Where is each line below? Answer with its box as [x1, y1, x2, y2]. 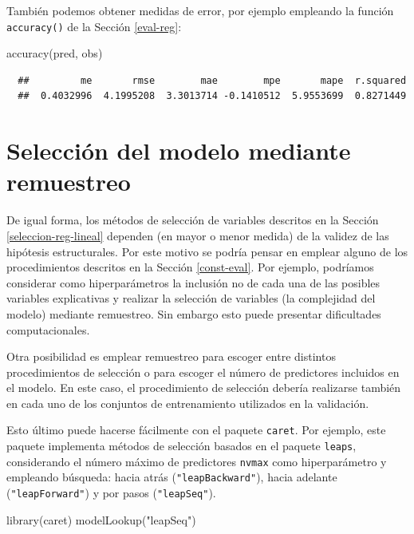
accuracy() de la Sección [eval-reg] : [6, 18, 182, 34]
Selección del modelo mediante [6, 134, 351, 167]
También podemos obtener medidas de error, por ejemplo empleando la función [6, 2, 394, 18]
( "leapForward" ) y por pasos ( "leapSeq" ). [6, 485, 216, 501]
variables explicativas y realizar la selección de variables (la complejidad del [6, 290, 376, 307]
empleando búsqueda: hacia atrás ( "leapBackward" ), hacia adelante [6, 469, 337, 485]
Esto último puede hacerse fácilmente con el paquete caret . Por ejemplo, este [6, 421, 386, 438]
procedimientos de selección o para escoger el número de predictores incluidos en [6, 363, 400, 380]
